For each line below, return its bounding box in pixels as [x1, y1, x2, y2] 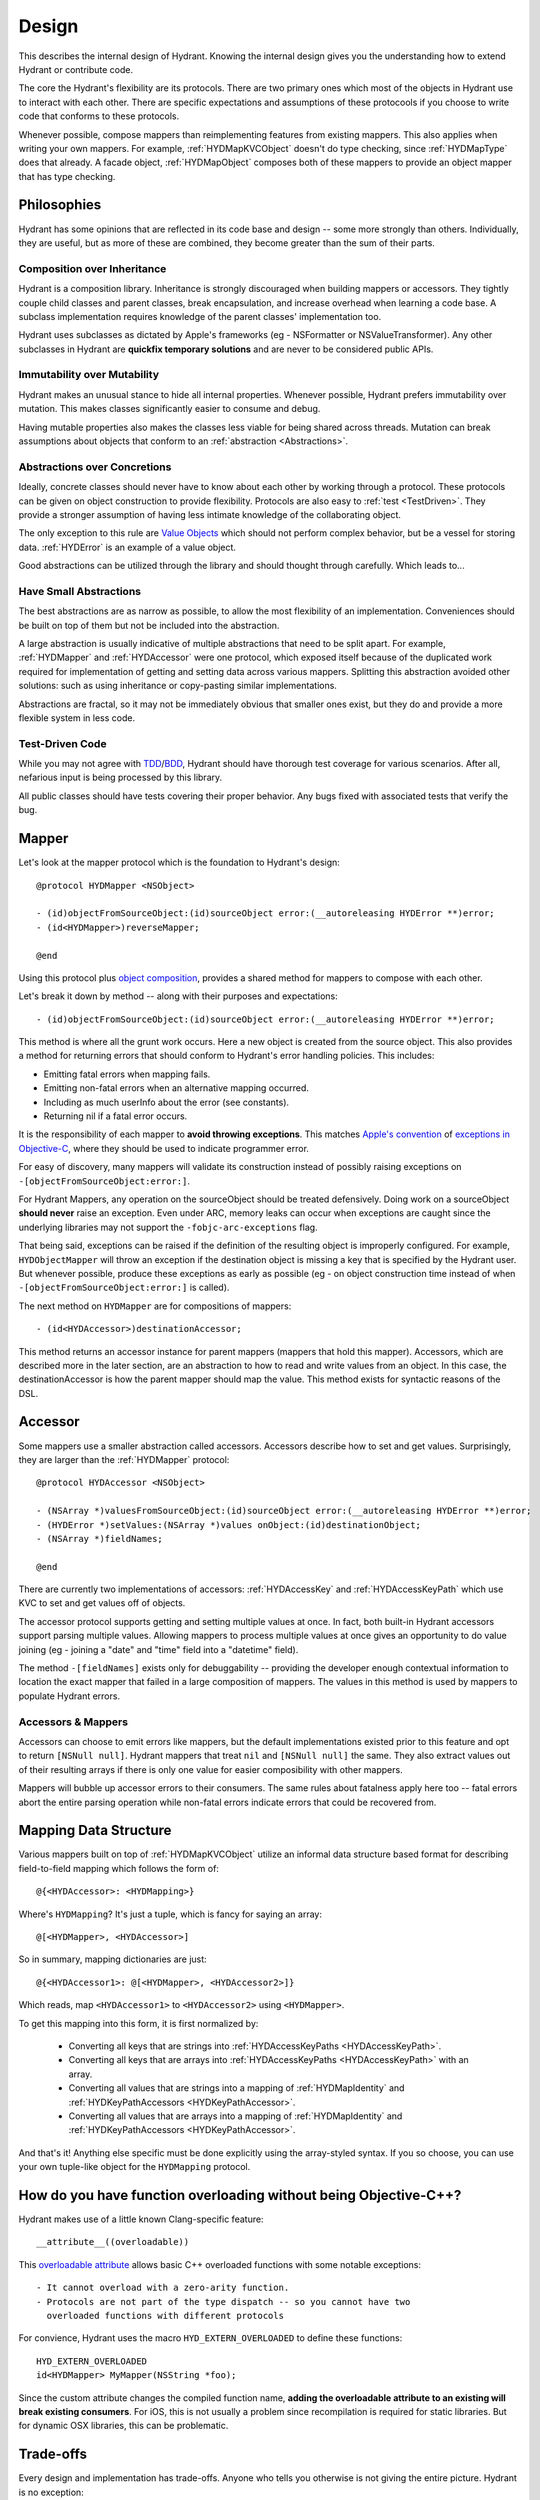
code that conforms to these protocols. [18, 110, 180, 122]
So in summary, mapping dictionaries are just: [18, 1953, 207, 1965]
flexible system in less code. [18, 711, 135, 724]
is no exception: [18, 2486, 84, 2498]
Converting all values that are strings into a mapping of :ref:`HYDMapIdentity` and [68, 2082, 405, 2094]
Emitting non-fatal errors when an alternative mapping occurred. [43, 1082, 310, 1094]
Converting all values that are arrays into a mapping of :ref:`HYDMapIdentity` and [68, 2110, 403, 2122]
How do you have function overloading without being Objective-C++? [18, 2186, 462, 2204]
